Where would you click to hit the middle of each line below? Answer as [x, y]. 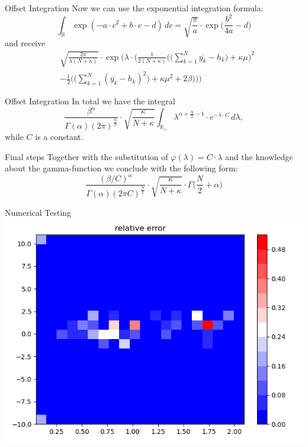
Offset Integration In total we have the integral [90, 101]
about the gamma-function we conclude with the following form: [121, 168]
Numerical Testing [38, 212]
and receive [25, 43]
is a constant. [59, 137]
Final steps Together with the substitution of [86, 156]
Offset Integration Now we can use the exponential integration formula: [134, 8]
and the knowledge [259, 156]
